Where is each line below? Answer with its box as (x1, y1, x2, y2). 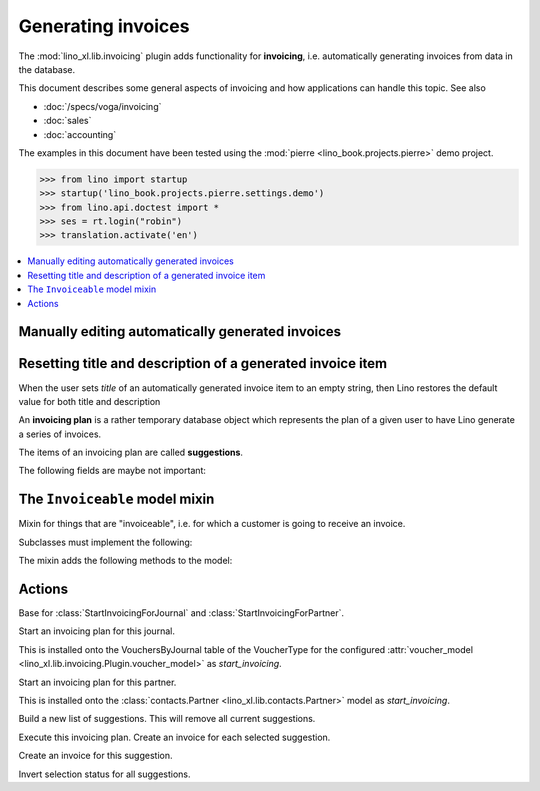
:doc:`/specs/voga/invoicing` (43, 100, 162, 112)
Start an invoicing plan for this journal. (18, 625, 175, 637)
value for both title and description (18, 395, 161, 407)
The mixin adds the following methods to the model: (18, 555, 233, 567)
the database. (18, 63, 76, 75)
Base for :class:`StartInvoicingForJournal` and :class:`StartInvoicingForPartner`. (18, 607, 345, 619)
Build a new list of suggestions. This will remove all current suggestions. (18, 713, 316, 725)
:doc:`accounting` (43, 128, 117, 140)
